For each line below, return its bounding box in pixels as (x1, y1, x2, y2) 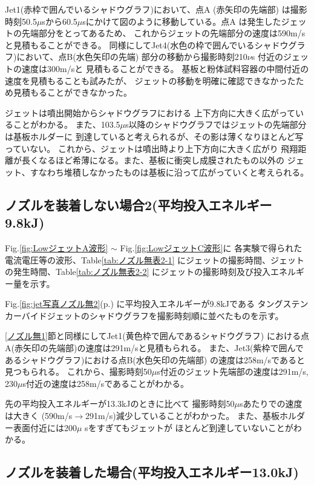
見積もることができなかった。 (13, 86, 132, 99)
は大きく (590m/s (5, 409, 73, 422)
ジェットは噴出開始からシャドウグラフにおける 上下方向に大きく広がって (5, 106, 295, 119)
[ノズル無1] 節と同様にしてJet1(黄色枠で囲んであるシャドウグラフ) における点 (5, 329, 309, 342)
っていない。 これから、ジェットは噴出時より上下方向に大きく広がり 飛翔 (5, 142, 298, 154)
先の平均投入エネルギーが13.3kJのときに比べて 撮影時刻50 (5, 397, 235, 410)
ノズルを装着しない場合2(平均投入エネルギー (5, 195, 272, 214)
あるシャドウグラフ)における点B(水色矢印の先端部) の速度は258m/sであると (5, 353, 305, 366)
